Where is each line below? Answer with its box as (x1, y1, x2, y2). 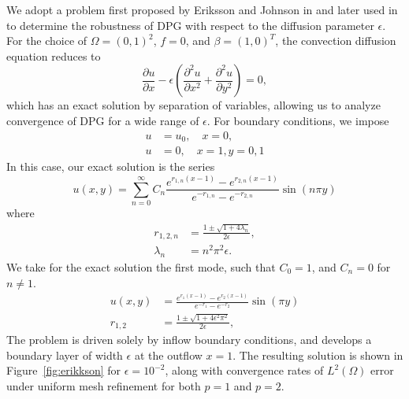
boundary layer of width (6, 346, 123, 363)
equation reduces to (6, 47, 101, 64)
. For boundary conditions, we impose (206, 112, 389, 128)
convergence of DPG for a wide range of (6, 112, 199, 128)
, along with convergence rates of (165, 362, 324, 379)
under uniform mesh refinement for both (6, 377, 201, 393)
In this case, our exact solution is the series (6, 158, 215, 175)
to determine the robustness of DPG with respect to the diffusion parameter (6, 17, 374, 33)
